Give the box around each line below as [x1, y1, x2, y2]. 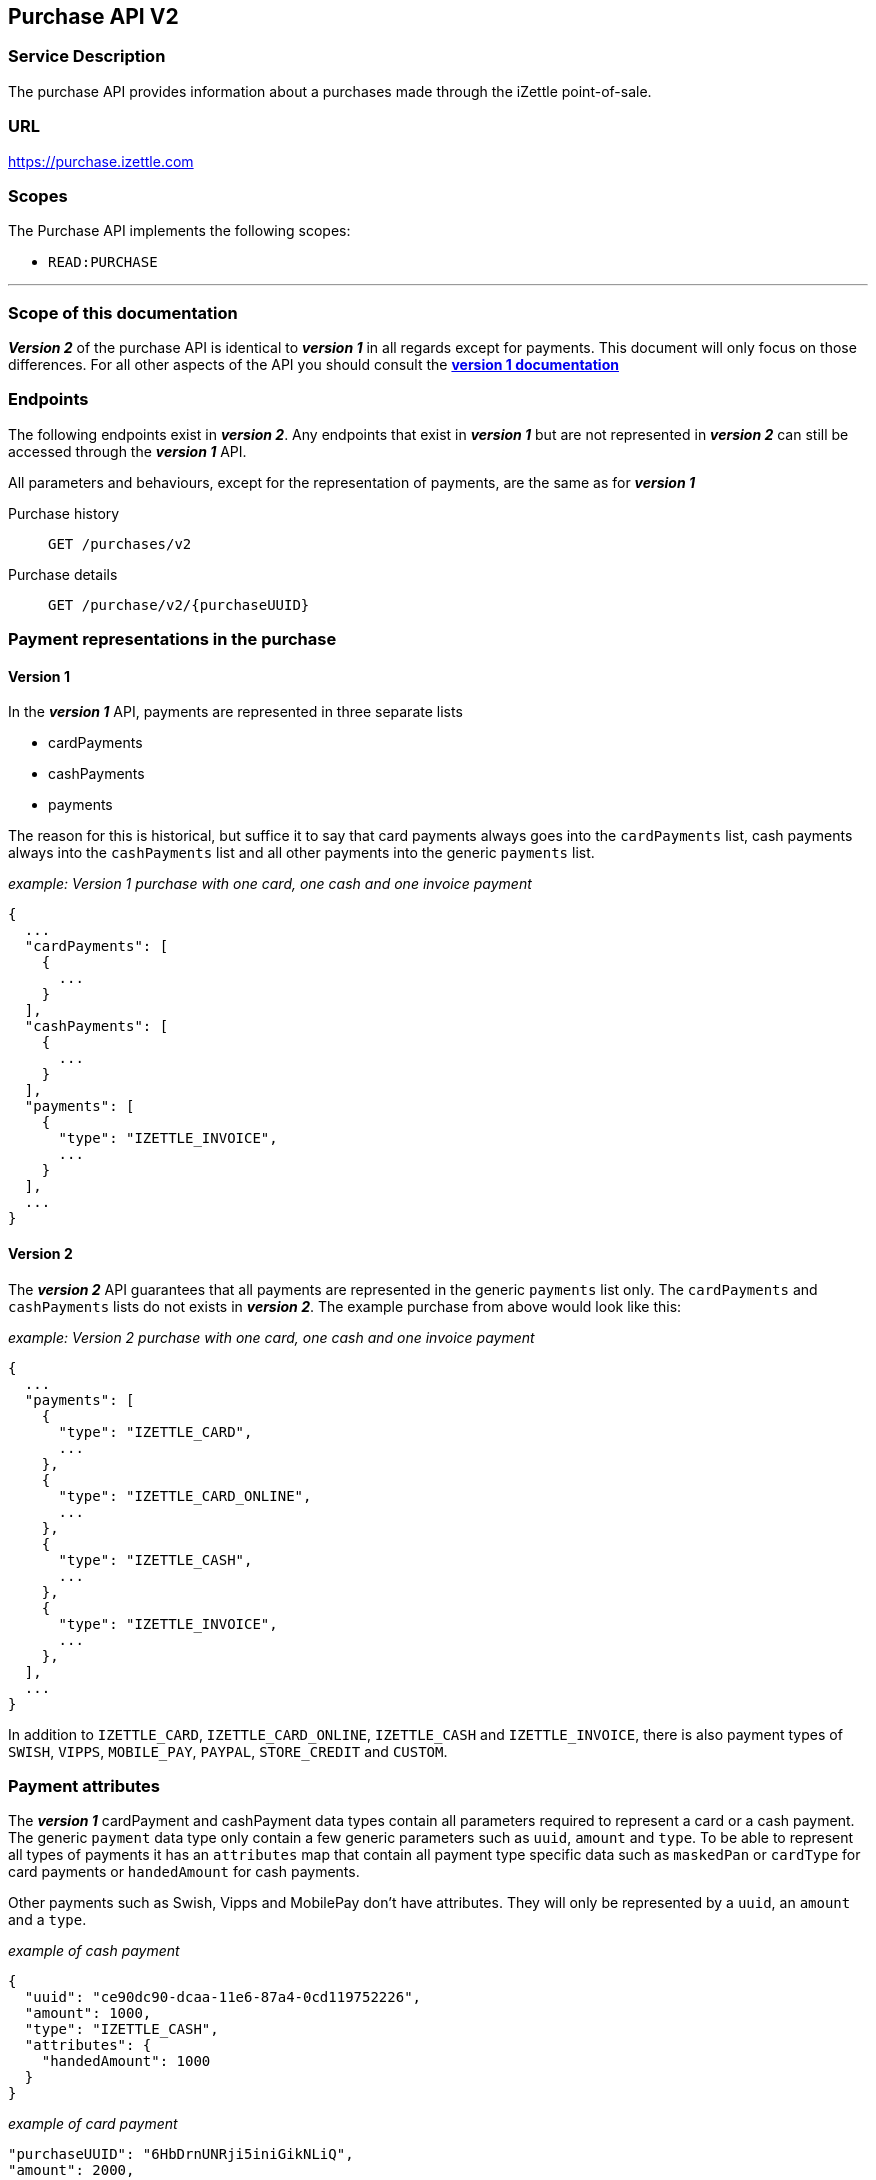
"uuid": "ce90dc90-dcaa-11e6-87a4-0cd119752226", [24, 1989, 422, 2006]
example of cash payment [8, 1942, 180, 1960]
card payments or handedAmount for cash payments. [8, 1863, 360, 1881]
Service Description [8, 46, 166, 67]
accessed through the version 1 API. [8, 442, 247, 460]
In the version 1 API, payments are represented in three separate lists [8, 703, 463, 721]
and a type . [8, 1911, 87, 1929]
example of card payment [8, 2115, 178, 2133]
